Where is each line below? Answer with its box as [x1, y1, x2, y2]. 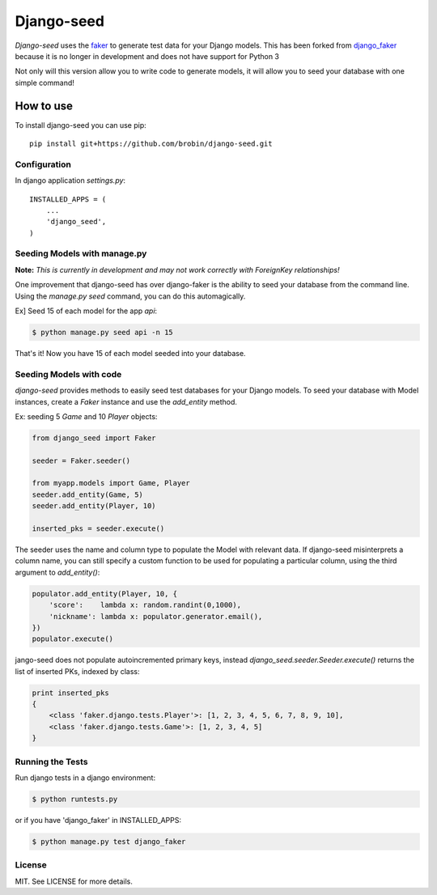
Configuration [15, 159, 72, 170]
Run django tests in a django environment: [15, 773, 156, 783]
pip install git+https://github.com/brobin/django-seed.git [29, 139, 273, 149]
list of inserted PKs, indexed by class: [15, 666, 140, 676]
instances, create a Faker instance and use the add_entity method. [15, 397, 238, 406]
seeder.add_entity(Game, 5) [32, 490, 143, 499]
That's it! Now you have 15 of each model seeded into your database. [15, 349, 246, 358]
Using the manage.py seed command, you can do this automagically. [15, 291, 246, 301]
